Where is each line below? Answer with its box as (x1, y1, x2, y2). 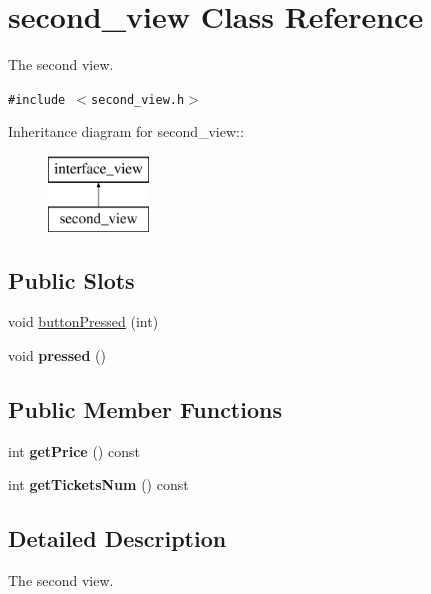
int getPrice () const (8, 440, 140, 461)
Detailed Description (8, 523, 227, 554)
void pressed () (8, 344, 106, 365)
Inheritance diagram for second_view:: (8, 121, 244, 142)
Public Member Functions (8, 393, 282, 424)
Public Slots (8, 264, 135, 295)
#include (8, 92, 66, 107)
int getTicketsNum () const (8, 474, 189, 495)
